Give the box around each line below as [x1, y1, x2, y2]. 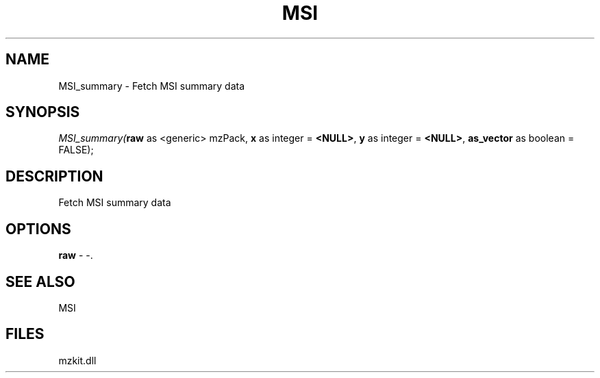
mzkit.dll [58, 354, 97, 366]
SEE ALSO [5, 273, 75, 290]
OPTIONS [5, 220, 71, 238]
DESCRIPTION [5, 167, 103, 185]
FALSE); [58, 144, 94, 156]
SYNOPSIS [5, 103, 80, 121]
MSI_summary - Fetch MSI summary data [58, 79, 245, 92]
